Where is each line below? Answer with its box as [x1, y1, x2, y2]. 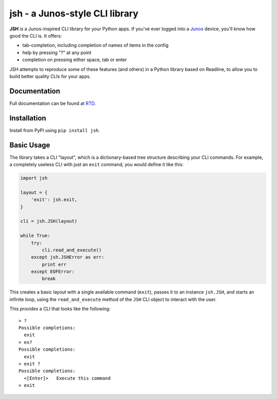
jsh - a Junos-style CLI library [9, 8, 138, 19]
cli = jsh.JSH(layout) [20, 219, 77, 224]
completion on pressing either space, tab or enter [22, 57, 127, 63]
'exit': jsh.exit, [31, 197, 77, 203]
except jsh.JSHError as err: [31, 255, 105, 260]
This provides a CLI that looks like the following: [9, 306, 111, 312]
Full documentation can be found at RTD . [9, 100, 96, 106]
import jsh [20, 175, 48, 181]
